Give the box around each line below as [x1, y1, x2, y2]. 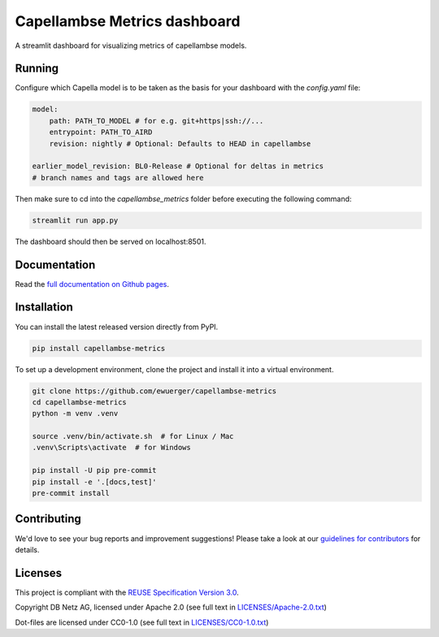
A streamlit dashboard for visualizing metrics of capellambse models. [15, 41, 247, 50]
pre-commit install [32, 488, 110, 498]
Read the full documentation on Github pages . [15, 279, 170, 288]
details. [15, 544, 40, 554]
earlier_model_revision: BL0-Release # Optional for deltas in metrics [32, 162, 324, 171]
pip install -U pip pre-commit [32, 466, 158, 475]
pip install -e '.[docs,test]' [32, 477, 158, 487]
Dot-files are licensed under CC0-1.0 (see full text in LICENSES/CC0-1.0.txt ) [15, 617, 269, 627]
